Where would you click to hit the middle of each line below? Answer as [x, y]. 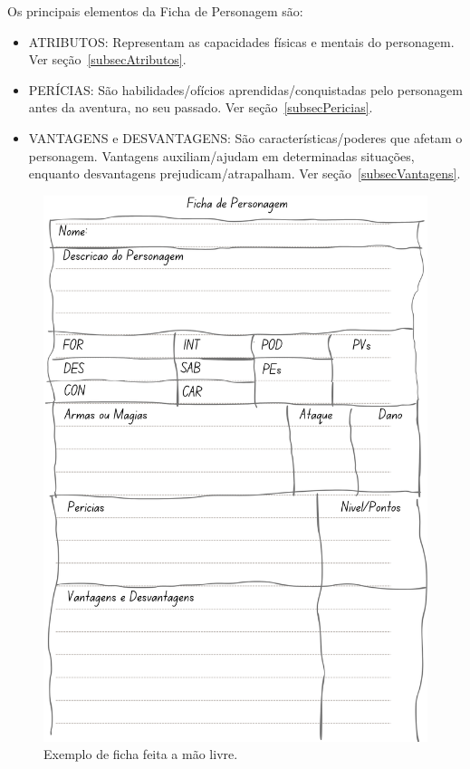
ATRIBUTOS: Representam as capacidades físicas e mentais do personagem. [241, 41]
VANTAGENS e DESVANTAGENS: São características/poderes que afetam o [245, 137]
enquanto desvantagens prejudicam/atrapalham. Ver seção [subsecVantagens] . [245, 173]
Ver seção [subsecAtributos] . [107, 59]
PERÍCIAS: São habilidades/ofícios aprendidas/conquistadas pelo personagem [245, 89]
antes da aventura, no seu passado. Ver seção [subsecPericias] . [201, 107]
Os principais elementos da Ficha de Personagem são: [155, 11]
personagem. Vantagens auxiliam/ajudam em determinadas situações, [221, 155]
